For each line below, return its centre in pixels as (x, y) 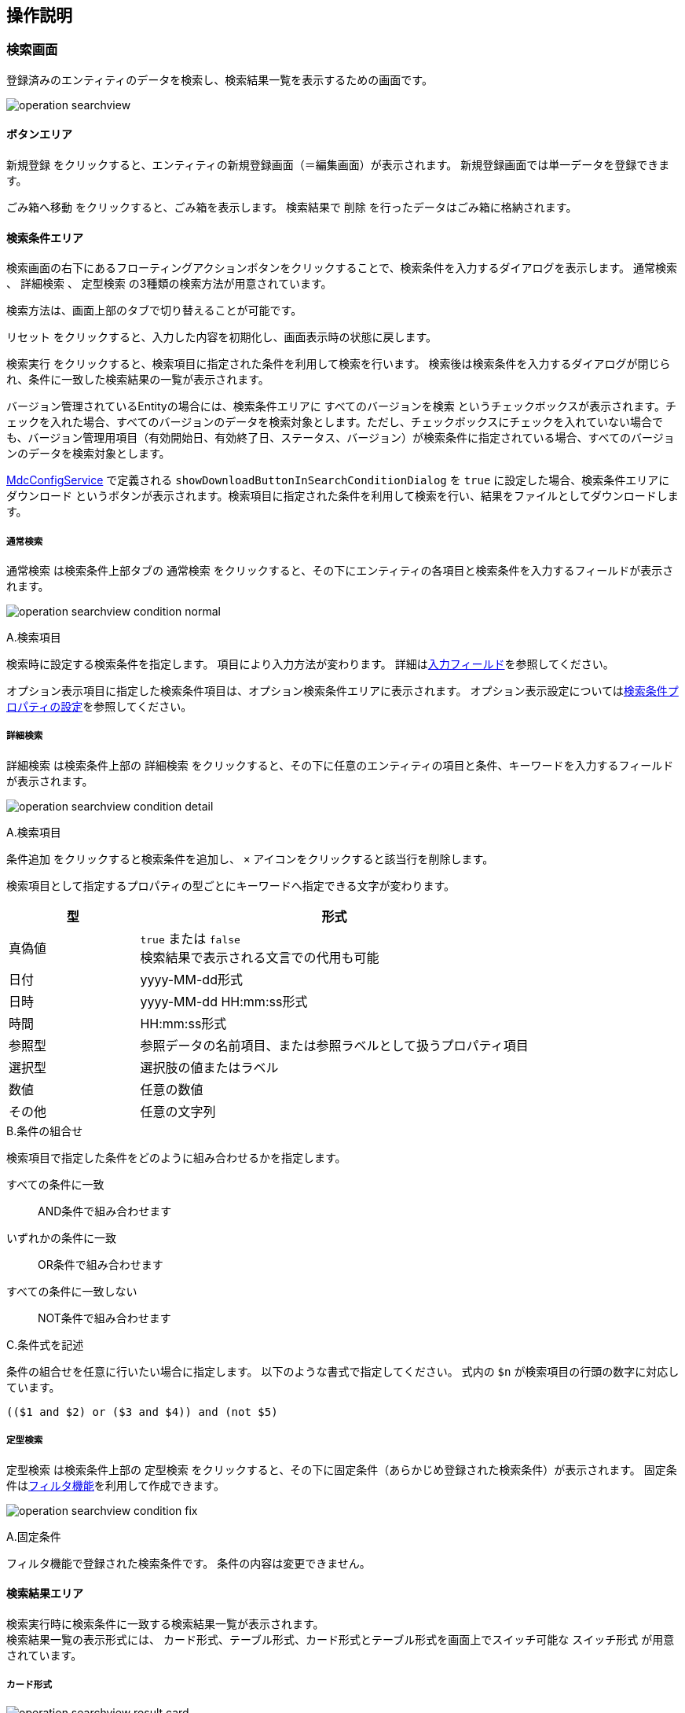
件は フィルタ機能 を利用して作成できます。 (115, 1485)
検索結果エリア (45, 1594)
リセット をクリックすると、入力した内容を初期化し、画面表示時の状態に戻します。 (222, 337)
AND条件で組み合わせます (105, 1211)
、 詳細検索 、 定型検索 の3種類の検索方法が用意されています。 (169, 284)
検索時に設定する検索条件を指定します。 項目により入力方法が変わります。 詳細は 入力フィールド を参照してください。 (310, 664)
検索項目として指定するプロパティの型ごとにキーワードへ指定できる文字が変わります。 (231, 885)
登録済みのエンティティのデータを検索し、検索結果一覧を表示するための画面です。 (220, 79)
